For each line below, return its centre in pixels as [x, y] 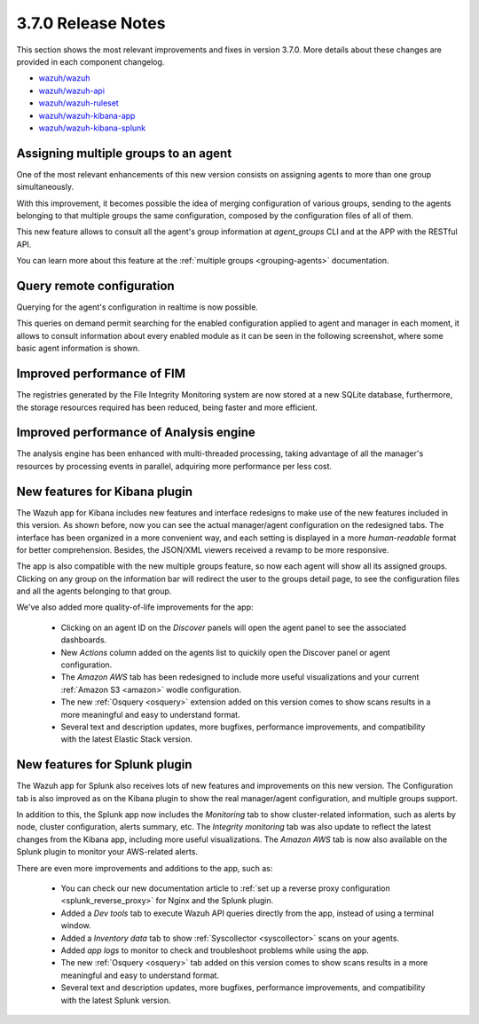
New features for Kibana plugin [105, 491]
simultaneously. [45, 187]
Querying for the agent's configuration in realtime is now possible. [137, 307]
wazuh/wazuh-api [72, 91]
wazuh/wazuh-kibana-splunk [92, 128]
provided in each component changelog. [90, 61]
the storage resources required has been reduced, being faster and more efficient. [167, 407]
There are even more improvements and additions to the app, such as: [145, 868]
